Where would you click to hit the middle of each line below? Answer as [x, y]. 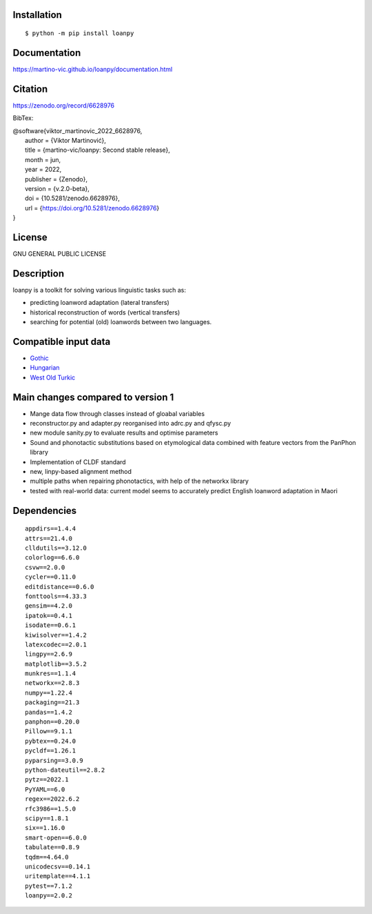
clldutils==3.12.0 [56, 548]
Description [39, 274]
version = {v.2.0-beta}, [57, 188]
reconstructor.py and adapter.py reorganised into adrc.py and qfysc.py [131, 424]
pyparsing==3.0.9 [54, 760]
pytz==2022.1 [47, 780]
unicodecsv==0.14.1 [58, 866]
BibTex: [23, 118]
